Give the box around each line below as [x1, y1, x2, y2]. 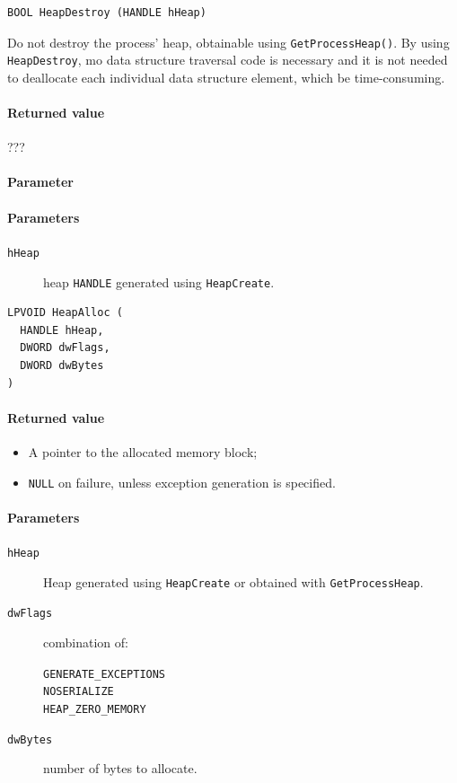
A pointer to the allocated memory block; [28, 442, 258, 461]
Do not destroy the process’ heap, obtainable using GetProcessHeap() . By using [7, 32, 450, 51]
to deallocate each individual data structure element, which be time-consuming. [7, 67, 445, 86]
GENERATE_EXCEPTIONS [43, 667, 166, 681]
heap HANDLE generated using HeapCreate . [43, 272, 275, 291]
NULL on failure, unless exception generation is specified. [28, 472, 336, 491]
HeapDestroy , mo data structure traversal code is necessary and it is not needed [7, 50, 448, 69]
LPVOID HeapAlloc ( [7, 306, 123, 320]
